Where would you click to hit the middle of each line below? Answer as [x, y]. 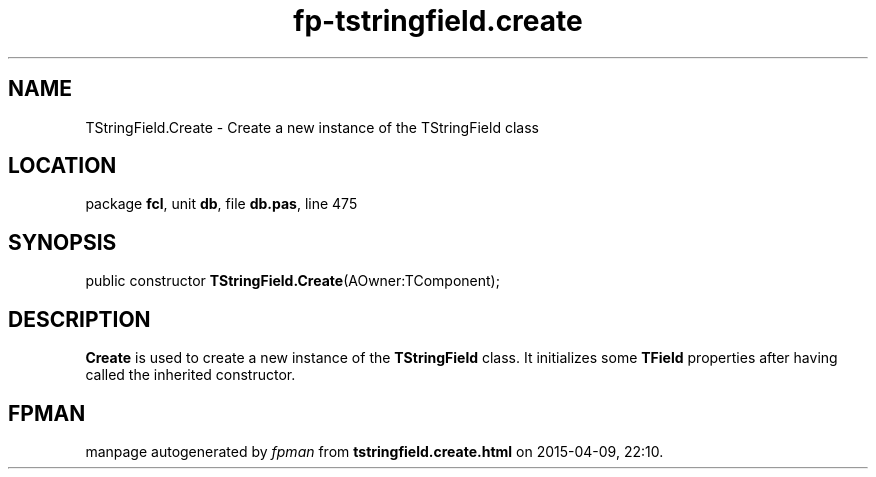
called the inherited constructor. [190, 375]
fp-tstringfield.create [438, 21]
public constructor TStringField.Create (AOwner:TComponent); [292, 281]
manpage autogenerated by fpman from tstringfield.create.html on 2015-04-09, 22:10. [374, 451]
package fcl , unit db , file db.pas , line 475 [221, 204]
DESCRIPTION [79, 319]
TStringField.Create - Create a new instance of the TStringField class [312, 127]
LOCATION [62, 166]
